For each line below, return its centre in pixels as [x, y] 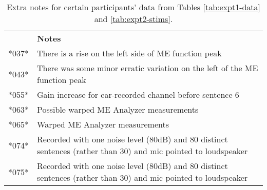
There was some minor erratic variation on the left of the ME [148, 68]
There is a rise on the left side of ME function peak [129, 53]
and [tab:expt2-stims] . [133, 19]
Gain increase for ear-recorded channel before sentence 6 [138, 94]
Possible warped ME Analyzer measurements [118, 109]
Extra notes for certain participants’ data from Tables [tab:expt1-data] [133, 7]
